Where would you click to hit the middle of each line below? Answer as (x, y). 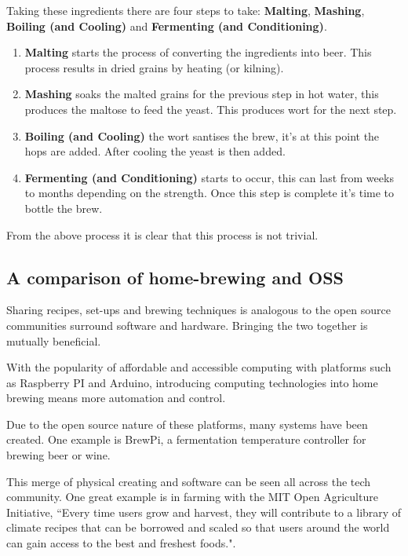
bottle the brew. (64, 208)
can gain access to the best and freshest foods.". (121, 543)
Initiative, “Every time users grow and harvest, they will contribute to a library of (204, 512)
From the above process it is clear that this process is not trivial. (162, 234)
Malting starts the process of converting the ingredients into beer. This (198, 52)
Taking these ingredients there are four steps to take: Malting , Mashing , (186, 10)
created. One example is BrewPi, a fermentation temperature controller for (186, 439)
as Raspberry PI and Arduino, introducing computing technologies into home (192, 382)
